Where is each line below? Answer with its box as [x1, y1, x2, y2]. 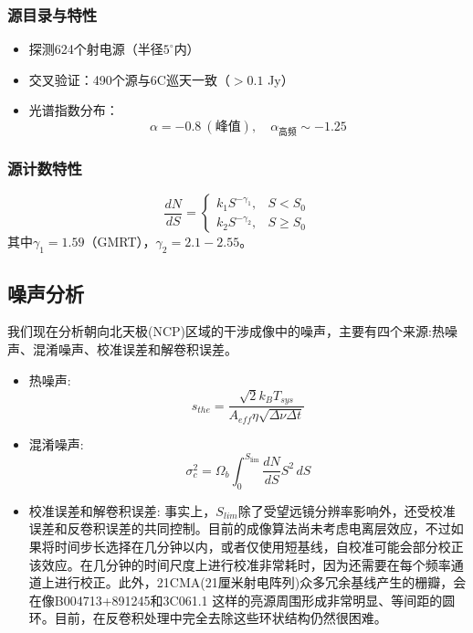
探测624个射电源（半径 [28, 39, 163, 58]
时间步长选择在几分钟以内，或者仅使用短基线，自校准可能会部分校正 [54, 536, 464, 555]
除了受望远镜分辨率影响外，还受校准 [237, 501, 456, 520]
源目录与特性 [7, 3, 98, 26]
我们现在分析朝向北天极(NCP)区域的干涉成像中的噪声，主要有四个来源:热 [7, 322, 445, 341]
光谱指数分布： [28, 100, 119, 120]
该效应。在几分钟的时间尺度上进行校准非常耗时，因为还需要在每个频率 [28, 554, 451, 574]
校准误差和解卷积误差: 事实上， [28, 501, 216, 520]
